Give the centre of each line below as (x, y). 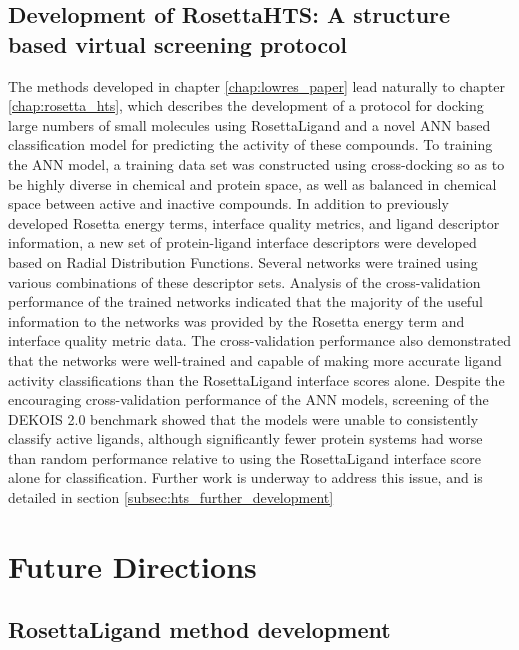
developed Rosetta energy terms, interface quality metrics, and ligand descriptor (254, 222)
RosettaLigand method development (199, 629)
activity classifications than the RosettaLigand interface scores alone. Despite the (256, 379)
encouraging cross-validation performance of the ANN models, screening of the (248, 399)
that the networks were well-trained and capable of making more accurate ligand (255, 359)
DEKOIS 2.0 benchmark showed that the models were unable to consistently (243, 418)
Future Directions (132, 565)
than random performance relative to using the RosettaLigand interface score (244, 457)
